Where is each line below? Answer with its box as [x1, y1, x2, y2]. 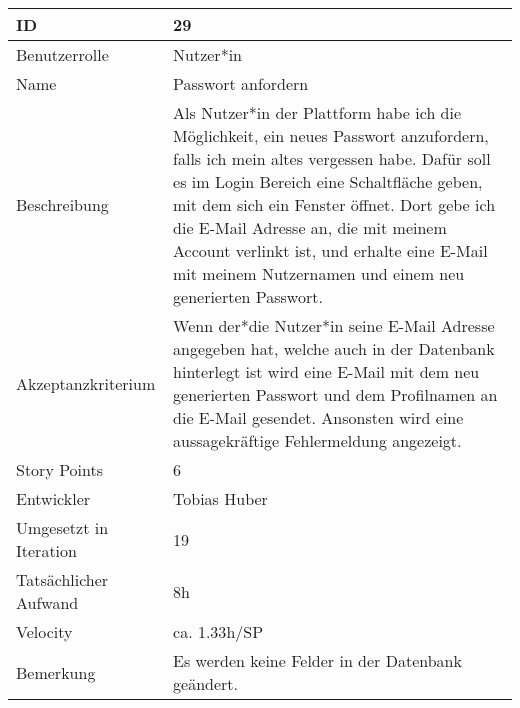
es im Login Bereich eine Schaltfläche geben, [173, 170, 483, 193]
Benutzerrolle [16, 43, 109, 66]
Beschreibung [16, 193, 109, 216]
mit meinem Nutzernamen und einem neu [173, 262, 465, 285]
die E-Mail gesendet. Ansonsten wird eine [173, 406, 464, 429]
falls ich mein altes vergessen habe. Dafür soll [173, 147, 491, 170]
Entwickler [16, 487, 91, 510]
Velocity [16, 620, 73, 643]
